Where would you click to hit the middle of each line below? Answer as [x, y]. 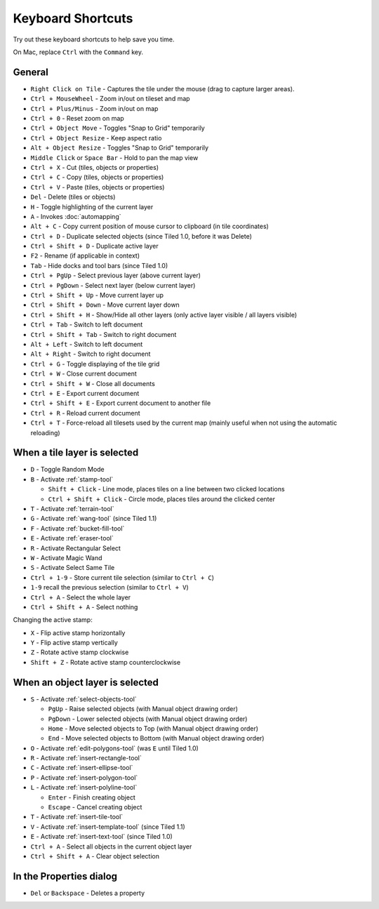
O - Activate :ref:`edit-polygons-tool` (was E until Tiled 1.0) [115, 748]
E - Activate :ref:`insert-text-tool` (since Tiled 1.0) [102, 837]
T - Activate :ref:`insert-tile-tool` [77, 817]
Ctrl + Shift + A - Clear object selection [95, 856]
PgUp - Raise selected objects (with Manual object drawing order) [143, 709]
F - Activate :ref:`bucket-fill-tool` [78, 528]
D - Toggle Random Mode [67, 470]
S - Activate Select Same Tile [73, 568]
